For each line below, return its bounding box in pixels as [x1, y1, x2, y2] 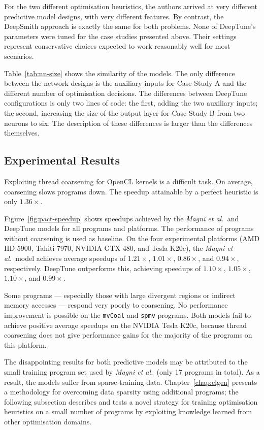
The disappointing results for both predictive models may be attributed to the [4, 356, 248, 367]
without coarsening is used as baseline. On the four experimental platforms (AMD [4, 233, 260, 243]
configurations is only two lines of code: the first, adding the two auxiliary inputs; [4, 97, 258, 108]
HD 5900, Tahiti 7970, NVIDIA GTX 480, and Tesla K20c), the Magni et [4, 243, 233, 253]
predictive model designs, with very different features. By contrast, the [4, 11, 224, 21]
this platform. [4, 339, 47, 350]
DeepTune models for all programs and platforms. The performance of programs [4, 223, 254, 234]
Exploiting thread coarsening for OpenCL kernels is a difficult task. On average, [4, 176, 253, 186]
